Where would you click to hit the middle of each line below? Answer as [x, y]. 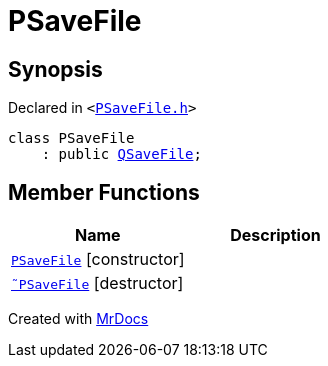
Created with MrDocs [78, 319]
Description [275, 235]
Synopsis [55, 69]
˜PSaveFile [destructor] [97, 283]
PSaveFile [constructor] [98, 259]
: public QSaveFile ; [121, 154]
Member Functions [104, 192]
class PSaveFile [71, 138]
